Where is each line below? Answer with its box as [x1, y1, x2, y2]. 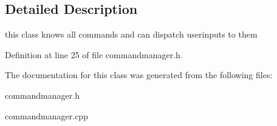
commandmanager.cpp [5, 109, 88, 122]
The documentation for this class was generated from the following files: [5, 68, 273, 81]
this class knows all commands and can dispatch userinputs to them [5, 28, 258, 41]
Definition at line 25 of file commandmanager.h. [5, 48, 183, 61]
